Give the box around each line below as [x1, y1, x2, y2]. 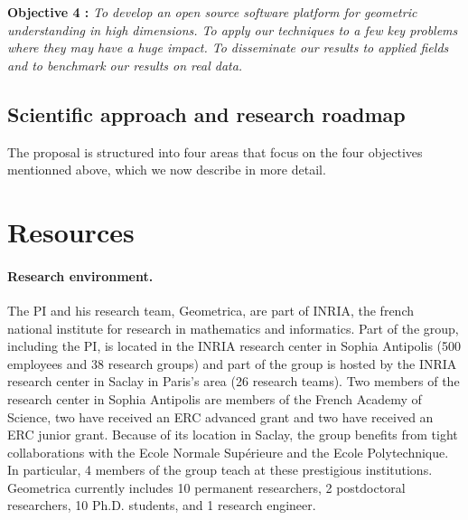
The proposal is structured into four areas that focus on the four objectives [7, 142, 423, 161]
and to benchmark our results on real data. [7, 55, 243, 74]
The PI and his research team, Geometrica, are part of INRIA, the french [7, 300, 415, 319]
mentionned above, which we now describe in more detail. [7, 160, 326, 179]
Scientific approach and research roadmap [7, 99, 406, 128]
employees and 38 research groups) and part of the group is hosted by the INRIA [7, 354, 457, 373]
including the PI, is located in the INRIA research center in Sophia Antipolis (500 [7, 336, 462, 355]
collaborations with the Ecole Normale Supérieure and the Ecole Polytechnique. [7, 442, 449, 461]
